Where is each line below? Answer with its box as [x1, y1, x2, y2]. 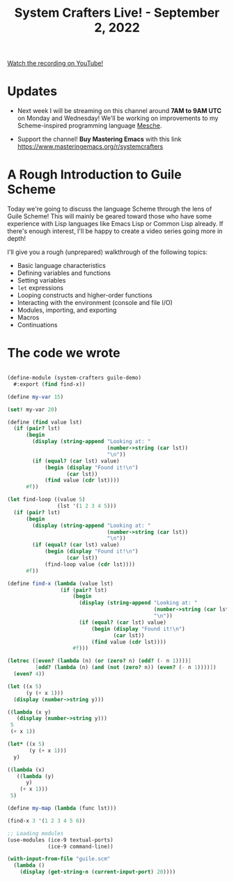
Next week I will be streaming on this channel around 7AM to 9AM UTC [17, 107, 221, 115]
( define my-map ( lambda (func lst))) [7, 805, 117, 812]
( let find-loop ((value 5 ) [7, 496, 86, 503]
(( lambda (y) [16, 772, 54, 779]
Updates [7, 84, 58, 99]
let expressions [17, 284, 64, 292]
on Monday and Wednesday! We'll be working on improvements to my [17, 114, 219, 123]
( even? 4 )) [13, 671, 45, 678]
